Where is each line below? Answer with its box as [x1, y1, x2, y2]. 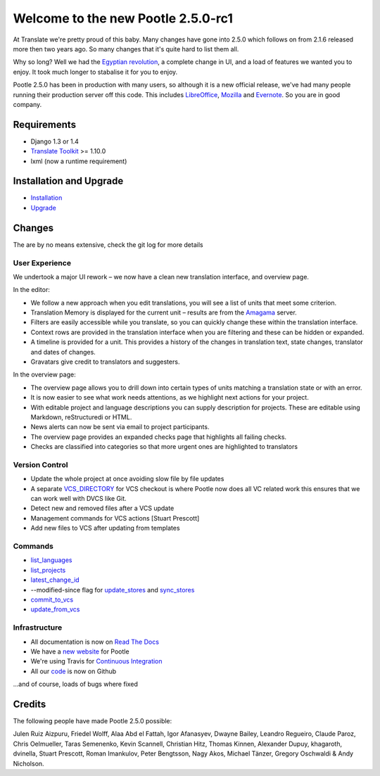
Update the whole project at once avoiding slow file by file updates [30, 475, 224, 483]
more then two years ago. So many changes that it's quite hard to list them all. [13, 44, 239, 53]
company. [13, 100, 42, 108]
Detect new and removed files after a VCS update [30, 504, 175, 513]
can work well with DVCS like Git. [30, 495, 127, 503]
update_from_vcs [30, 605, 80, 613]
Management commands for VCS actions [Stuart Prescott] [30, 514, 200, 522]
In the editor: [13, 286, 51, 294]
